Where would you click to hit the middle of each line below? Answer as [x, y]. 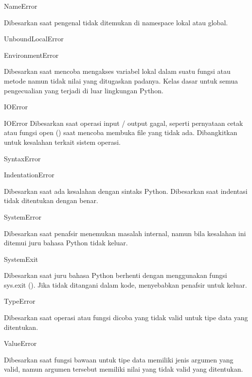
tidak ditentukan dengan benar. [51, 200]
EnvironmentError [31, 55]
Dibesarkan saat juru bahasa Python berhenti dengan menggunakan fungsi [116, 275]
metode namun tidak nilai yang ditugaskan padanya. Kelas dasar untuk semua [121, 80]
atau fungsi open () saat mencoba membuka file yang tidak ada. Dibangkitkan [121, 132]
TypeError [20, 301]
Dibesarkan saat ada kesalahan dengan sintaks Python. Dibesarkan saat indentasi [126, 191]
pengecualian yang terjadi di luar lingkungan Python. [84, 90]
